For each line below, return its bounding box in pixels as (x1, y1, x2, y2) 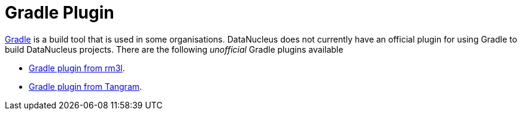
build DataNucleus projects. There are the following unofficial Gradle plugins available (5, 44, 344, 55)
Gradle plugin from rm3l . (29, 62, 125, 73)
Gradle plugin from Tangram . (29, 81, 142, 92)
